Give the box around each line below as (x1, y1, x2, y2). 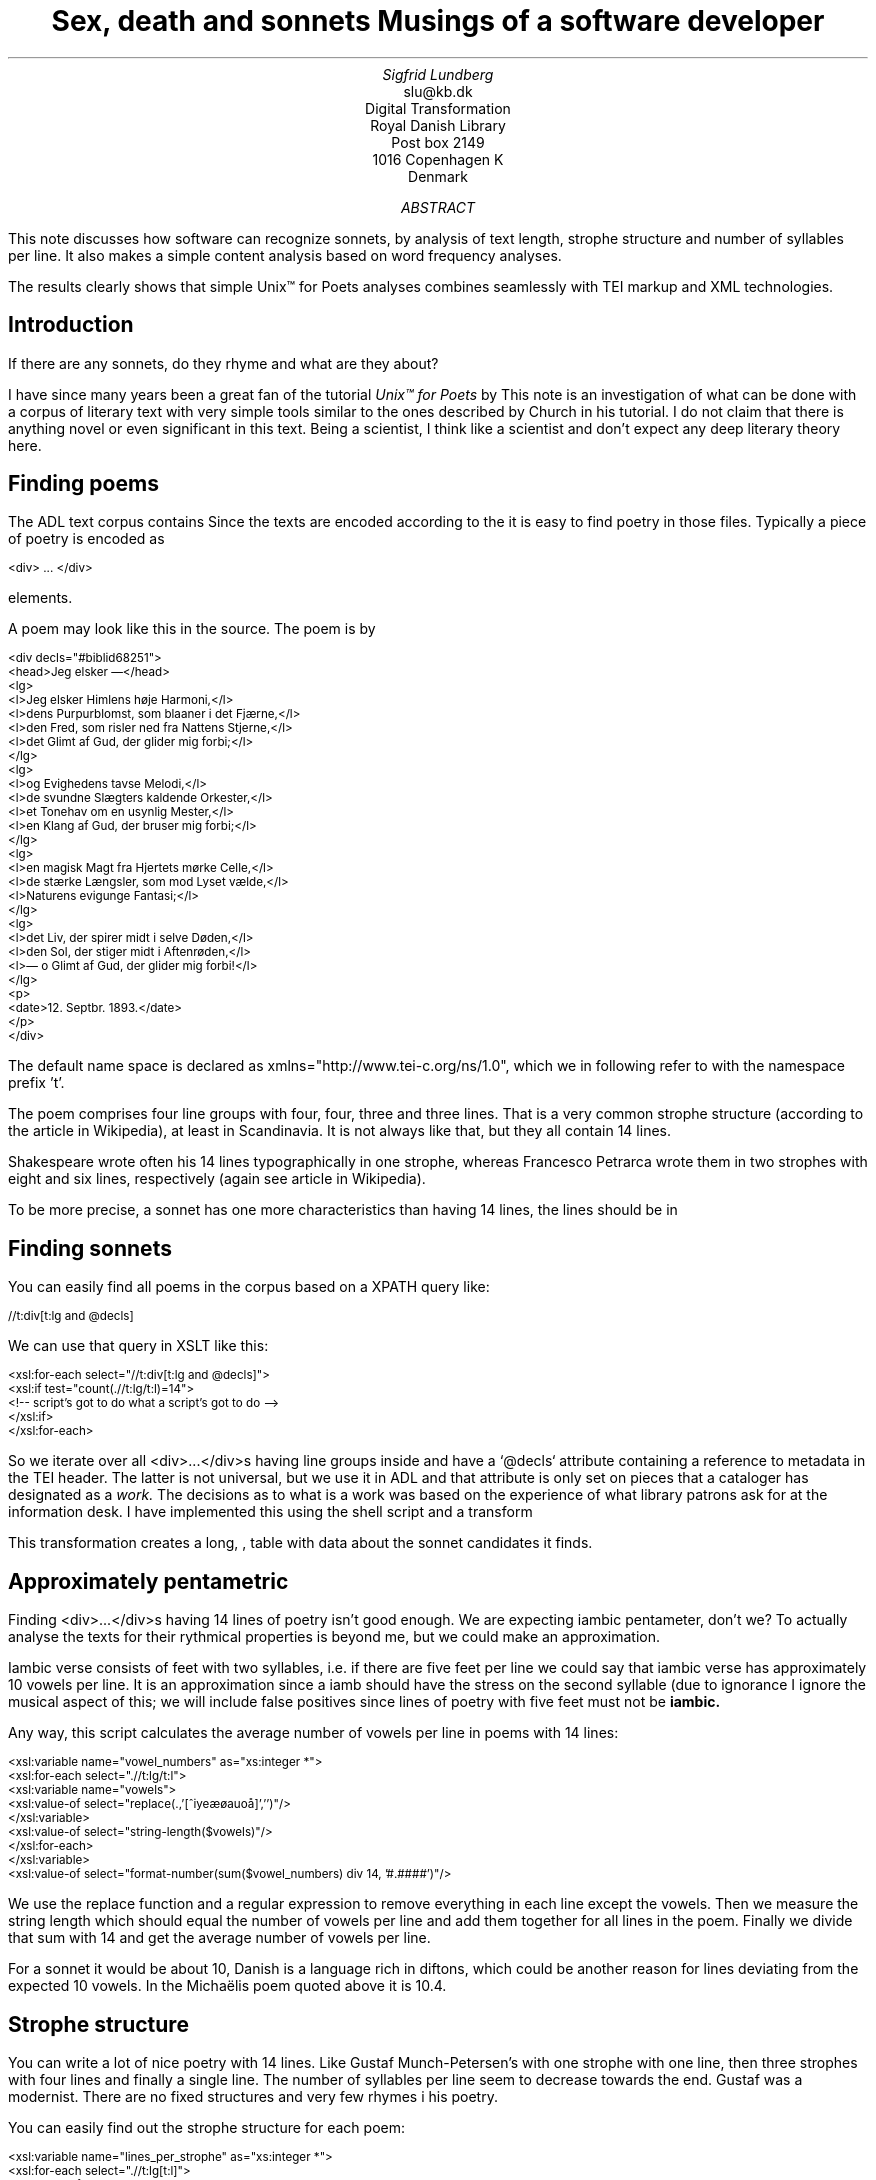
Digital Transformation (365, 99, 511, 117)
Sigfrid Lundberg (382, 65, 494, 83)
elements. (8, 589, 73, 607)
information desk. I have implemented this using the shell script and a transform (8, 1503, 533, 1521)
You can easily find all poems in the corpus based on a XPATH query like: (8, 1278, 490, 1296)
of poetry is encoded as (8, 530, 165, 548)
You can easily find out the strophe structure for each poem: (8, 2118, 405, 2136)
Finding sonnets (8, 1235, 172, 1261)
